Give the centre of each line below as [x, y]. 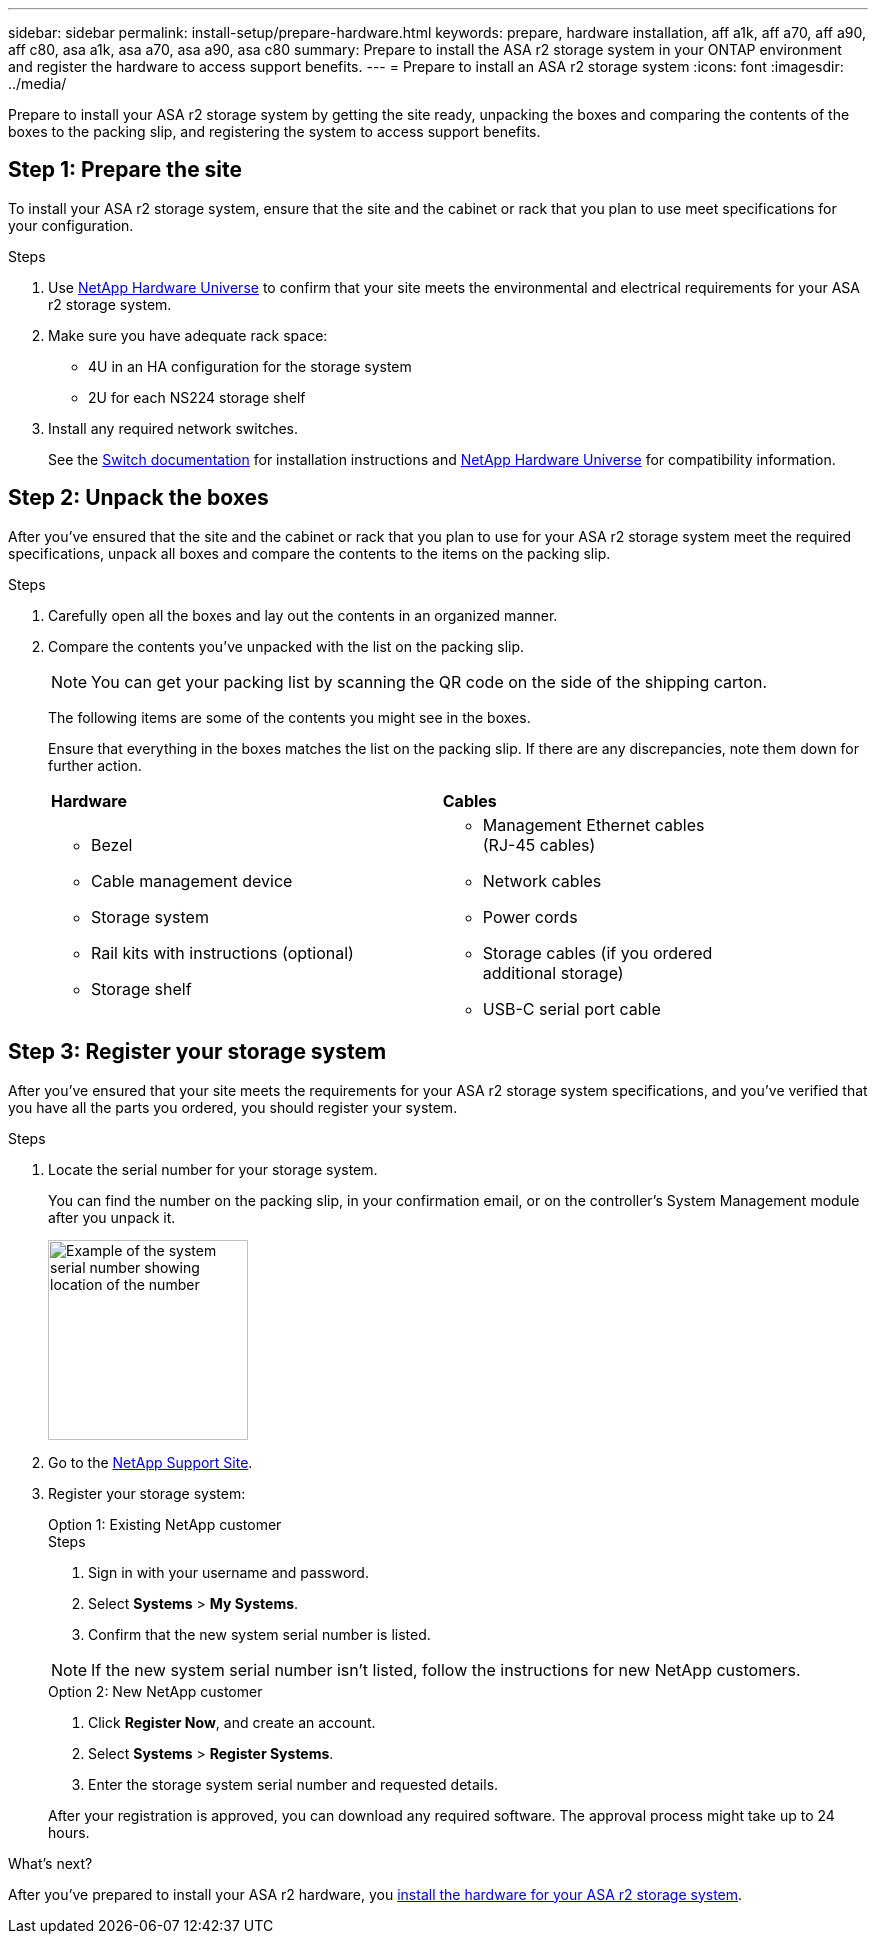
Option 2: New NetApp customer [155, 1691]
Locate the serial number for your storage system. [213, 1169]
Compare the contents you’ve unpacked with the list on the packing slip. [286, 646]
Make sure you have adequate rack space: [188, 335]
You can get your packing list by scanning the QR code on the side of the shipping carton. [429, 681]
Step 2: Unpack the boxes [138, 498]
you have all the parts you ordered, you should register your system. [233, 1107]
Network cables [542, 880]
